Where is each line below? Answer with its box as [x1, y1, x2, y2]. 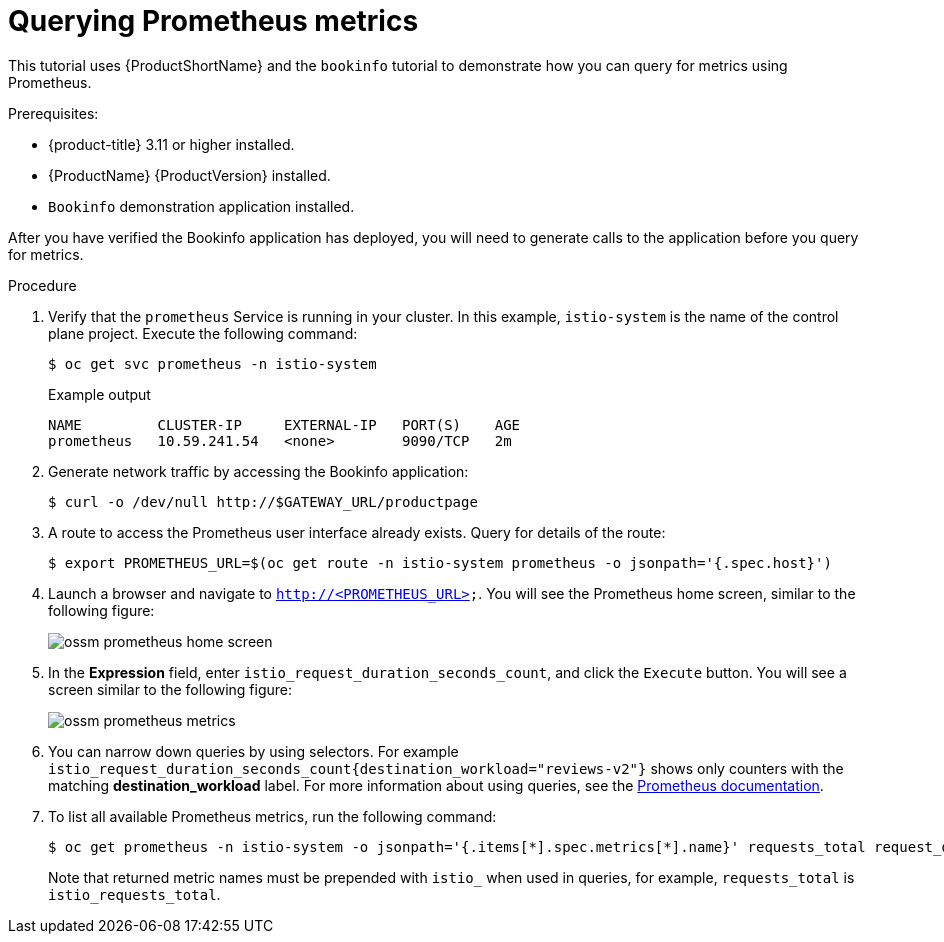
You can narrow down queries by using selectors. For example [48, 742, 459, 760]
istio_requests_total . [48, 885, 221, 903]
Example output [48, 385, 151, 403]
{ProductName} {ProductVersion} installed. [48, 166, 331, 184]
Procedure [8, 276, 77, 294]
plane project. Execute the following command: [48, 324, 358, 342]
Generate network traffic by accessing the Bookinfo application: [48, 462, 469, 480]
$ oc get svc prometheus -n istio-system [48, 355, 377, 372]
